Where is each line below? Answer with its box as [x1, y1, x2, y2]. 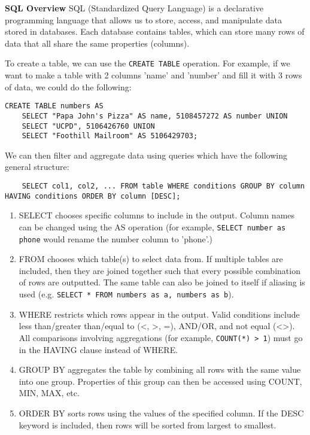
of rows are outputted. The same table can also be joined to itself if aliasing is [19, 276, 305, 288]
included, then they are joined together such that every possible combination [19, 264, 300, 276]
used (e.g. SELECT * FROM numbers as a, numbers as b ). [19, 288, 234, 300]
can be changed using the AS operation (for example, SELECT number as [19, 220, 286, 233]
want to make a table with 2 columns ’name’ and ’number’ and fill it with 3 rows [5, 69, 302, 81]
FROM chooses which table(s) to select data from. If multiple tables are [19, 253, 283, 265]
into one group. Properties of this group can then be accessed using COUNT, [19, 375, 302, 387]
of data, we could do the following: [5, 80, 132, 93]
